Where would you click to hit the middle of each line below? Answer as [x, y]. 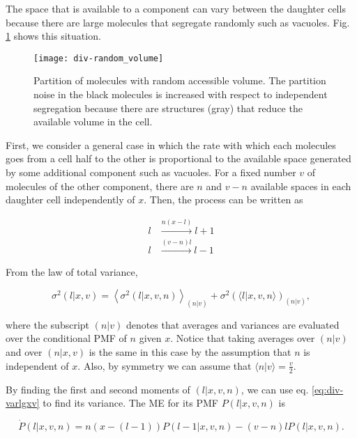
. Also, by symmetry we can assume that [165, 365]
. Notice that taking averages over [243, 338]
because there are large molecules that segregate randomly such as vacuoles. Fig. [178, 22]
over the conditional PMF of [66, 338]
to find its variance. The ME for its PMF [130, 403]
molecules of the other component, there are [100, 186]
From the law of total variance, [72, 272]
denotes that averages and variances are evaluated [233, 324]
